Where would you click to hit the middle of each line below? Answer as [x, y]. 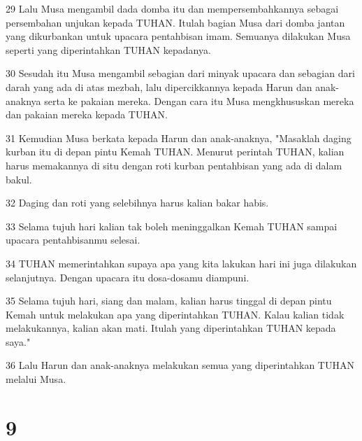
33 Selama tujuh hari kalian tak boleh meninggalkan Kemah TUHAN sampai [172, 226]
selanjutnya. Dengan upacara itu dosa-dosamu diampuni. [128, 277]
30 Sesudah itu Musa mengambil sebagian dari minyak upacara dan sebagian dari [180, 73]
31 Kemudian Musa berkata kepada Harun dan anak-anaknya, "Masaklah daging [179, 138]
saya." [18, 341]
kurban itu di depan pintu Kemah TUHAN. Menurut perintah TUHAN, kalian [175, 152]
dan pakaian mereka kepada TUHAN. [87, 114]
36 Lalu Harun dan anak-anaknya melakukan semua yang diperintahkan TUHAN [180, 365]
